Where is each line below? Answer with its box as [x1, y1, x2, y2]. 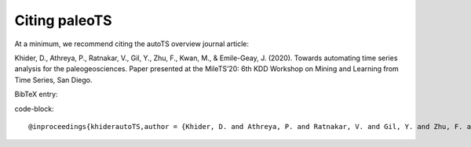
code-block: [14, 104, 54, 113]
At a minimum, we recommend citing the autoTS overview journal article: [14, 39, 249, 48]
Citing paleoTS [14, 12, 113, 29]
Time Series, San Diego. [14, 75, 93, 84]
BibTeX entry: [14, 90, 58, 99]
